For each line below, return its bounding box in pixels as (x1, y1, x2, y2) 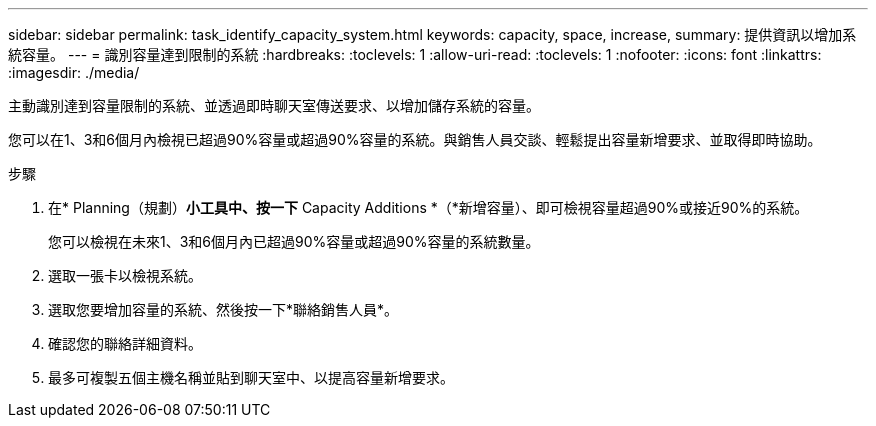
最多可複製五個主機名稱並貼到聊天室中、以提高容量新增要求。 (48, 369, 454, 386)
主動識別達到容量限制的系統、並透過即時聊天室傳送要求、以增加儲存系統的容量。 (8, 97, 540, 114)
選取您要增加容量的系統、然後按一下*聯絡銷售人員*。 (48, 301, 399, 318)
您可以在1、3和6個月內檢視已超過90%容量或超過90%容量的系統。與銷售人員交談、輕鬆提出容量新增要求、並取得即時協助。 (8, 131, 822, 148)
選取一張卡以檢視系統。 (48, 267, 202, 284)
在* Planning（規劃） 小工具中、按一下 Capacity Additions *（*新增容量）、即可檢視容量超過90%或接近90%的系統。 (48, 199, 809, 216)
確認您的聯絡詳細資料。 (48, 335, 202, 352)
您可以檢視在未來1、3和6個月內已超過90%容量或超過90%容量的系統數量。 (48, 233, 540, 250)
